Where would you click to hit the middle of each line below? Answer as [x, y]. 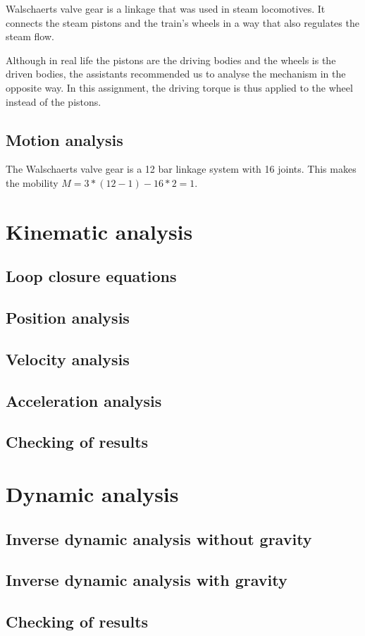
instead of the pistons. [54, 101]
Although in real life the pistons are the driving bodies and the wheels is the [171, 60]
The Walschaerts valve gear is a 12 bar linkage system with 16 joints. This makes [181, 169]
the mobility [32, 182]
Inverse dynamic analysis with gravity [147, 580]
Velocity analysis [68, 359]
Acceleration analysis [84, 400]
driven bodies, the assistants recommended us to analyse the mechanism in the [176, 74]
